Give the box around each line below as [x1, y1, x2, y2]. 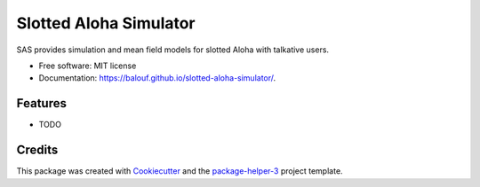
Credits [16, 143, 59, 158]
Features [16, 96, 67, 111]
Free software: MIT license [38, 60, 137, 71]
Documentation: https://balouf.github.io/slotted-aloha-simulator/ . [38, 73, 276, 83]
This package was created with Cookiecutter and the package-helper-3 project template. [16, 166, 343, 176]
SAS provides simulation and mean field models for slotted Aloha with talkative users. [16, 44, 329, 55]
